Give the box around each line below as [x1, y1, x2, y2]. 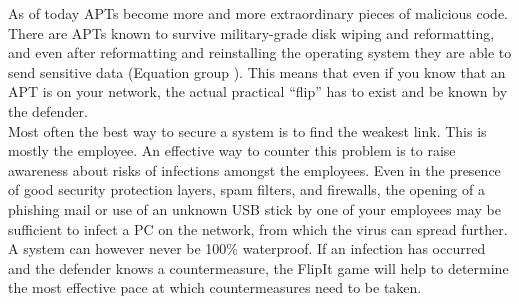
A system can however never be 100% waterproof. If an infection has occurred [8, 238, 486, 259]
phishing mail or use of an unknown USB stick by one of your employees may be [8, 198, 501, 219]
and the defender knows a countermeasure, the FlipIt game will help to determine [8, 257, 509, 278]
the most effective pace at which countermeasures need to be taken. [8, 277, 422, 298]
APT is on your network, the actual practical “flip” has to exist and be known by [8, 81, 508, 102]
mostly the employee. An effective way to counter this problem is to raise [8, 140, 456, 161]
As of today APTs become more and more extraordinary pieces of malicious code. [8, 3, 508, 23]
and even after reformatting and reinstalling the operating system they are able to [8, 42, 512, 63]
